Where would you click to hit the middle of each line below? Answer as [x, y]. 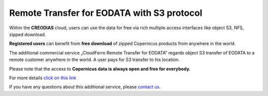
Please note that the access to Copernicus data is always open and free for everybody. [100, 69]
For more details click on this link [43, 78]
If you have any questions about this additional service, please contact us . [85, 87]
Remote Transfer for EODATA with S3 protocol [106, 13]
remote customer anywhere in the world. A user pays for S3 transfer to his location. [94, 60]
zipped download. [28, 34]
